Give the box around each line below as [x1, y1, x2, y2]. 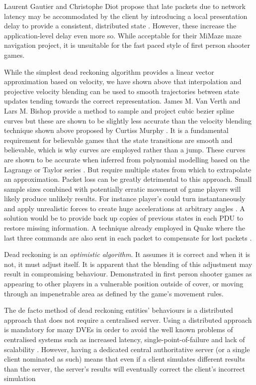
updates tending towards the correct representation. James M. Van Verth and [4, 96, 241, 106]
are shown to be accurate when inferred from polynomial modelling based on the [4, 154, 250, 164]
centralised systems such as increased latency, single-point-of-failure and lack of [4, 334, 245, 344]
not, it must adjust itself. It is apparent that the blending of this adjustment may [4, 258, 253, 269]
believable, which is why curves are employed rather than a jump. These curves [4, 144, 246, 155]
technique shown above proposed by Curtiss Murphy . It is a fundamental [4, 125, 229, 135]
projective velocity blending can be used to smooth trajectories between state [4, 86, 240, 96]
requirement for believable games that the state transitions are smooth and [4, 134, 233, 145]
